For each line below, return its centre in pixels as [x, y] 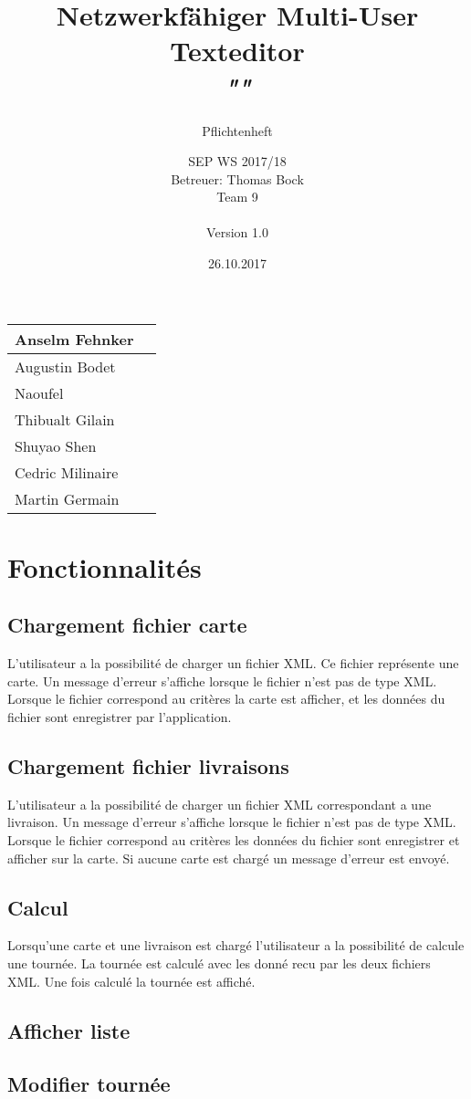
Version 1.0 [237, 232]
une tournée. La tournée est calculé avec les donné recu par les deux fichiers [219, 963]
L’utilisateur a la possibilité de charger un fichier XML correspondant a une [220, 804]
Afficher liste [69, 1030]
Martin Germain [67, 498]
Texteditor [237, 51]
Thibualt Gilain [65, 419]
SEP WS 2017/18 [237, 161]
